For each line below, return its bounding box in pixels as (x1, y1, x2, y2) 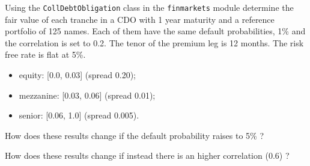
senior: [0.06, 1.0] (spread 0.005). (19, 109, 139, 121)
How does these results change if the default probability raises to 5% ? (5, 129, 264, 141)
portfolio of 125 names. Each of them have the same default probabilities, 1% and (5, 25, 306, 37)
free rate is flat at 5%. (5, 48, 86, 61)
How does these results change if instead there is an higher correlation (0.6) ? (5, 149, 290, 162)
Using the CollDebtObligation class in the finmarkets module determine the (5, 1, 294, 13)
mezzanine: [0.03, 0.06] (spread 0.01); (19, 88, 156, 101)
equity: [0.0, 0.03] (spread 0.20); (19, 69, 136, 81)
